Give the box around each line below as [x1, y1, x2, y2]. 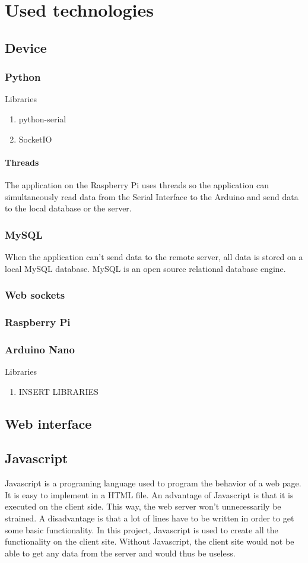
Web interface [5, 414, 92, 432]
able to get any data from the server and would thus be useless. [5, 546, 236, 559]
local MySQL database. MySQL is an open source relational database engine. [5, 262, 286, 274]
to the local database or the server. [5, 202, 132, 214]
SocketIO [18, 132, 52, 145]
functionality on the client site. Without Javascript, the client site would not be [5, 535, 294, 548]
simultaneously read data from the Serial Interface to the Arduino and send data [5, 190, 299, 203]
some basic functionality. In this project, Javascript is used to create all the [5, 523, 278, 536]
